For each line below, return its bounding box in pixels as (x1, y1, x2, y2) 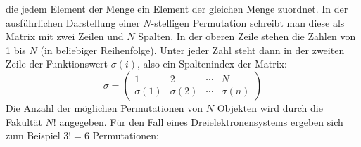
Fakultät (6, 114, 42, 129)
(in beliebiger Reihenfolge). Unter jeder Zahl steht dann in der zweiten (40, 42, 345, 57)
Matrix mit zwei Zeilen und (6, 29, 124, 44)
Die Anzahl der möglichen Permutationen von (6, 100, 203, 115)
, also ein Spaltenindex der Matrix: (137, 56, 287, 71)
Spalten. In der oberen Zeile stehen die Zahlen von (138, 29, 356, 44)
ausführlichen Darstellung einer (6, 15, 140, 30)
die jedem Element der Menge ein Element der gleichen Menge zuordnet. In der (6, 1, 348, 15)
